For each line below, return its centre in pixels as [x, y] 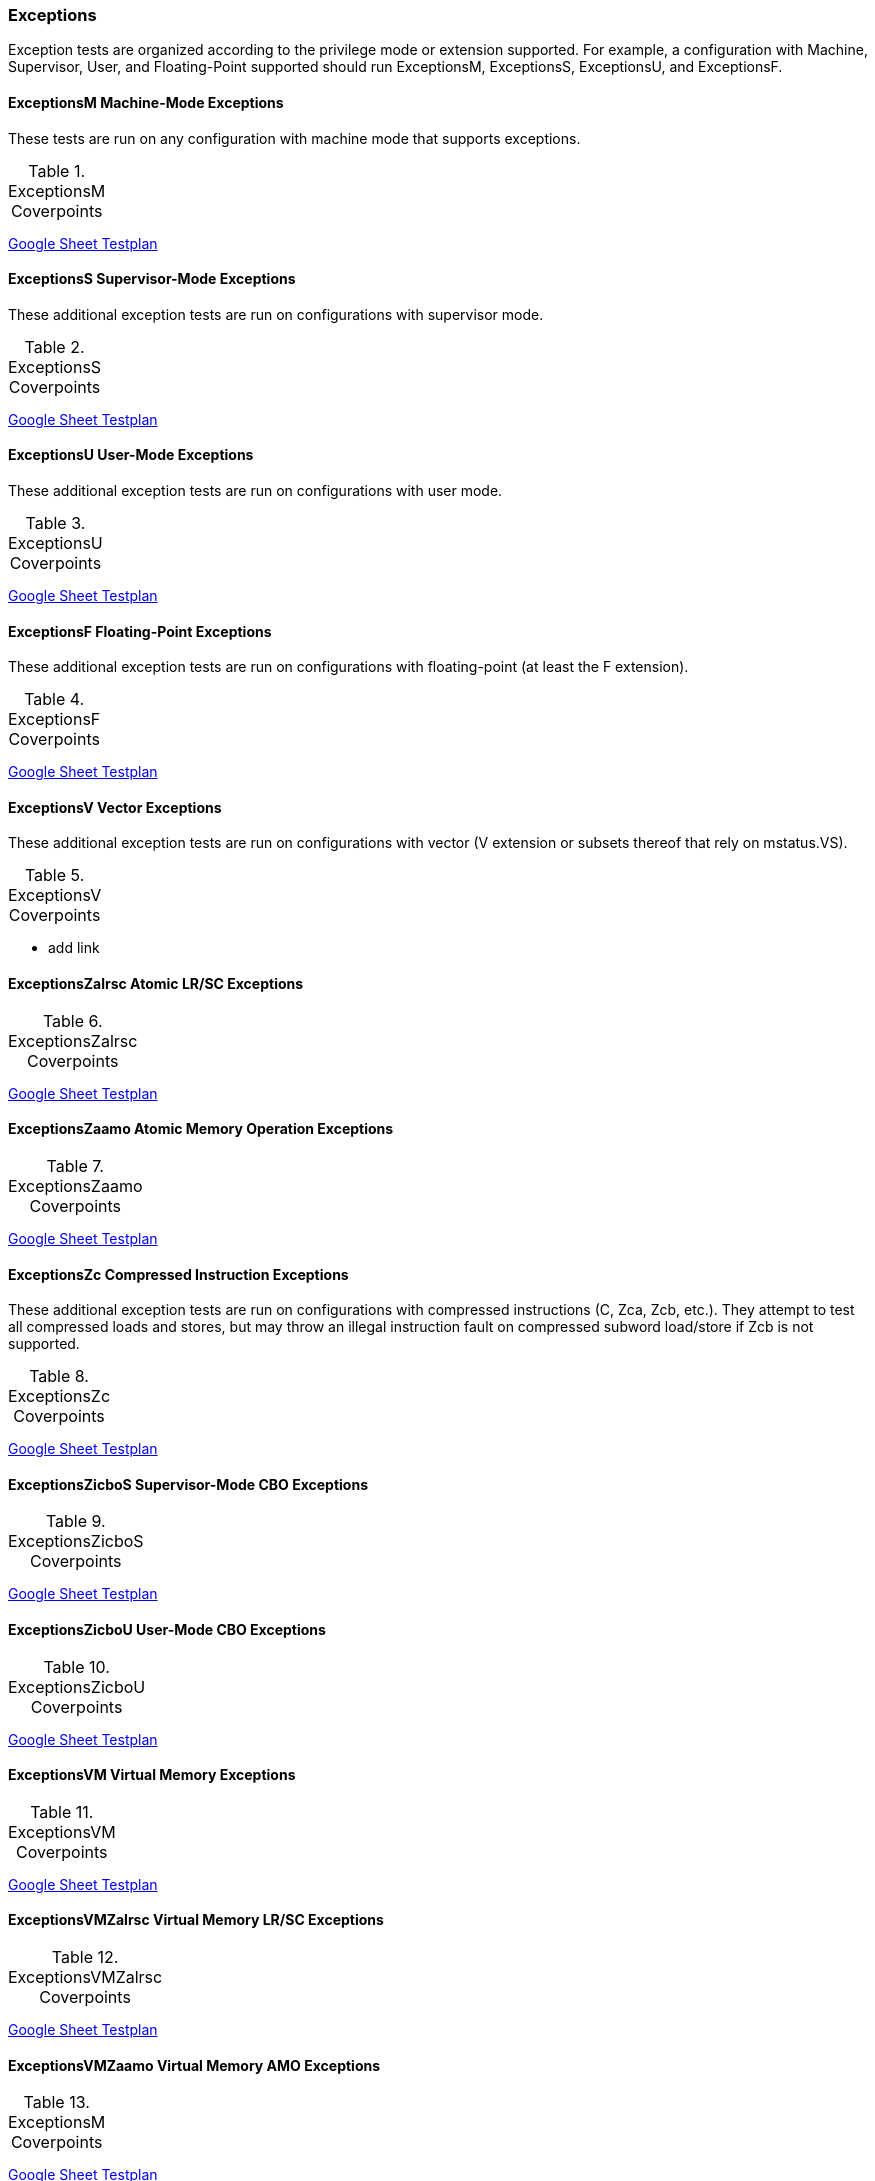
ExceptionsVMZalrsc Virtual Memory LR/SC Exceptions [196, 1920]
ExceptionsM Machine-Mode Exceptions [146, 102]
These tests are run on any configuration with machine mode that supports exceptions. [294, 138]
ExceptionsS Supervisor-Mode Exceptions [152, 279]
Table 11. [62, 1811]
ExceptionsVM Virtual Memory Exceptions [152, 1775]
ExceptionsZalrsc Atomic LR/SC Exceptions [156, 984]
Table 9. [75, 1521]
